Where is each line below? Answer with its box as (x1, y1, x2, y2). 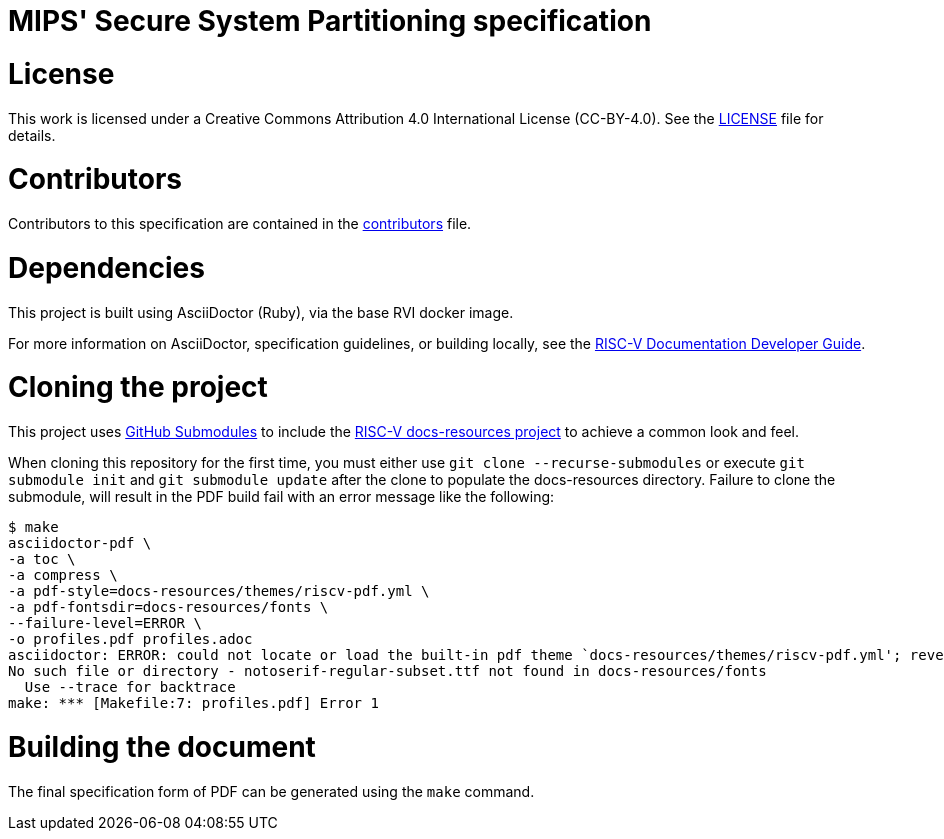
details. (8, 126, 56, 144)
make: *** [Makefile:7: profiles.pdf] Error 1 (8, 695, 379, 711)
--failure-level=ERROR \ (8, 615, 202, 631)
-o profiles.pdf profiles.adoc (8, 631, 253, 647)
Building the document (8, 729, 316, 764)
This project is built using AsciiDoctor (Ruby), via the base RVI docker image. (8, 303, 514, 321)
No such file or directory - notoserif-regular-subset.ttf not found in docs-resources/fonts (8, 663, 767, 679)
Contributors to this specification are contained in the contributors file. (8, 215, 472, 232)
